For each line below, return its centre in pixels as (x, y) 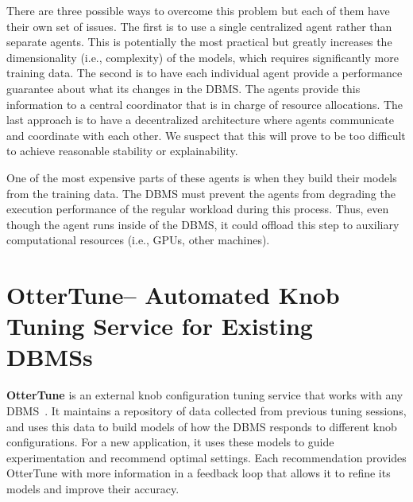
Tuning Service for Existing (160, 326)
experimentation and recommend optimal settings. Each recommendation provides (206, 457)
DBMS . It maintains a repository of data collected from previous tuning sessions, (206, 411)
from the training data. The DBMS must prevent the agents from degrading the (201, 193)
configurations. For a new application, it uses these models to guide (170, 442)
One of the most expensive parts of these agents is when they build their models (202, 177)
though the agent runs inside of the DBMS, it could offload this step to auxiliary (203, 224)
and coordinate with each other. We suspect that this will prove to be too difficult (206, 135)
